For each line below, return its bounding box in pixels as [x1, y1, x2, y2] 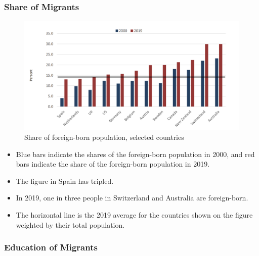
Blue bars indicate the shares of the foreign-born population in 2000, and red [16, 148, 255, 159]
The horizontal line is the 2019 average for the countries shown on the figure [16, 209, 253, 220]
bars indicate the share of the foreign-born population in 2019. [16, 159, 210, 169]
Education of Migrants [4, 241, 98, 253]
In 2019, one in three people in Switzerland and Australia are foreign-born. [16, 192, 248, 203]
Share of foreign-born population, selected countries [24, 131, 184, 142]
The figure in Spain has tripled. [16, 175, 114, 186]
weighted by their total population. [16, 219, 125, 230]
